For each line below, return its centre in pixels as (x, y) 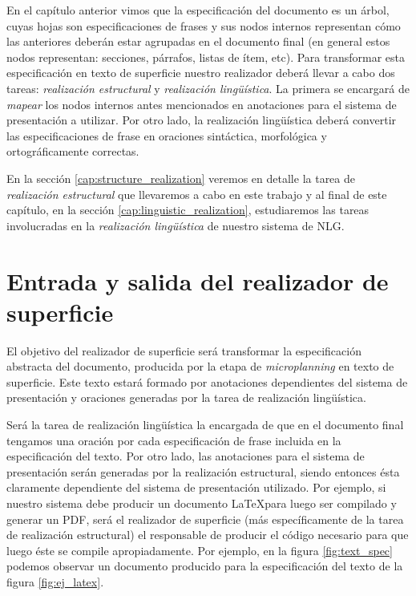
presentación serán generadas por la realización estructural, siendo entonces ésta (203, 471)
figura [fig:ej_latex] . (55, 581)
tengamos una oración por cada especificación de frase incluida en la (174, 440)
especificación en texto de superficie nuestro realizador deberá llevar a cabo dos (201, 73)
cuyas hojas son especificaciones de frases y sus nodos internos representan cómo (204, 25)
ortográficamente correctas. (73, 151)
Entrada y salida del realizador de (198, 280)
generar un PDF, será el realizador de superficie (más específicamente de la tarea (205, 519)
